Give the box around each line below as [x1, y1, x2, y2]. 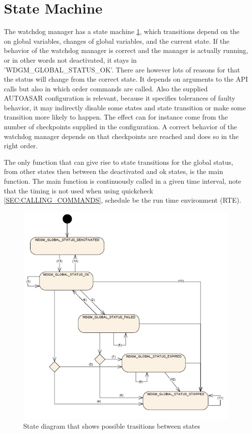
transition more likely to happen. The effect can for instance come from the [4, 112, 228, 122]
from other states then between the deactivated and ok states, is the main [4, 166, 223, 176]
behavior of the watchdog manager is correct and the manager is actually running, [4, 45, 249, 55]
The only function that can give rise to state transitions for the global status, [4, 156, 234, 167]
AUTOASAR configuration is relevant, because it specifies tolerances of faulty [4, 93, 236, 103]
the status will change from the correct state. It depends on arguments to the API [4, 74, 248, 84]
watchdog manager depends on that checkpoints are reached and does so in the [4, 131, 239, 141]
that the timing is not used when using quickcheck [4, 185, 153, 195]
